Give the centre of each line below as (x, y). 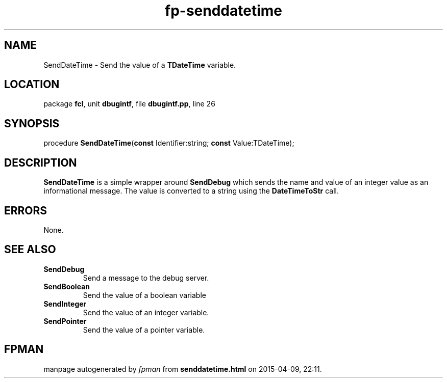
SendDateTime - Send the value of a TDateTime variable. (140, 65)
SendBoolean (67, 286)
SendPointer (65, 321)
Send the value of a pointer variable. (144, 330)
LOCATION (32, 85)
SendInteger (65, 304)
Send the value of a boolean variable (144, 295)
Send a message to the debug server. (146, 278)
